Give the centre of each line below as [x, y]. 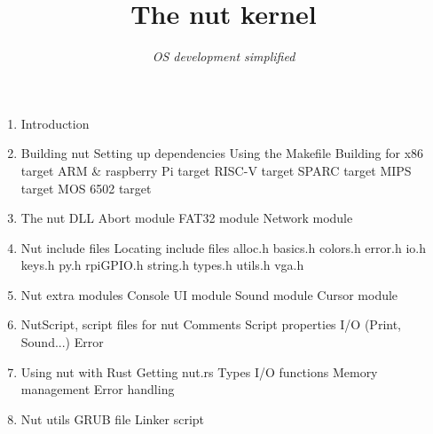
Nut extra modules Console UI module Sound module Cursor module [209, 294]
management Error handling [98, 389]
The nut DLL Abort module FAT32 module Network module [187, 218]
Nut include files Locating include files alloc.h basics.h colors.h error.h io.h [223, 247]
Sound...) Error [62, 342]
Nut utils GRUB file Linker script [113, 418]
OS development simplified [224, 56]
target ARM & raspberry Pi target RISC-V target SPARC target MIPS [216, 170]
